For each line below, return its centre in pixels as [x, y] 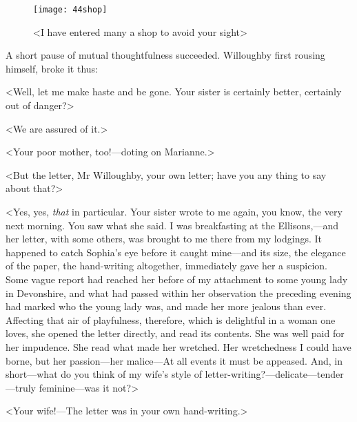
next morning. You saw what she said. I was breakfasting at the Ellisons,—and [172, 225]
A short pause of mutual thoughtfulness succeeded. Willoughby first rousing [165, 55]
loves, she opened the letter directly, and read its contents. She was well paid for [175, 333]
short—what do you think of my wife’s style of [104, 374]
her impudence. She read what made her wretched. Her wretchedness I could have [178, 346]
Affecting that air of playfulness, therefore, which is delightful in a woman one [171, 319]
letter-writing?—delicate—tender [274, 374]
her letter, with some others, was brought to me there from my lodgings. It [164, 239]
